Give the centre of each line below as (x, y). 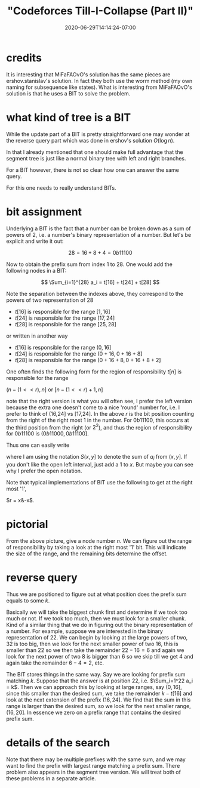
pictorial (27, 525)
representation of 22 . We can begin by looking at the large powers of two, (97, 637)
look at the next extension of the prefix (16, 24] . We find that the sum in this (99, 700)
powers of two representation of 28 (50, 300)
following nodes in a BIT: (36, 270)
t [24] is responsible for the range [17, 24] (65, 318)
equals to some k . (28, 600)
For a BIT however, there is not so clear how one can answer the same (93, 170)
